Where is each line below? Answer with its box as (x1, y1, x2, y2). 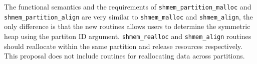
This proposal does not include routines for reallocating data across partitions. (4, 50, 245, 61)
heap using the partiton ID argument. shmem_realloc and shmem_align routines (4, 30, 251, 41)
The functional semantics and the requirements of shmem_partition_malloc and (4, 1, 251, 11)
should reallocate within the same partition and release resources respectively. (4, 40, 242, 51)
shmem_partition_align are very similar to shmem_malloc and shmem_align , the (4, 11, 253, 21)
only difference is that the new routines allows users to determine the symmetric (4, 21, 250, 31)
